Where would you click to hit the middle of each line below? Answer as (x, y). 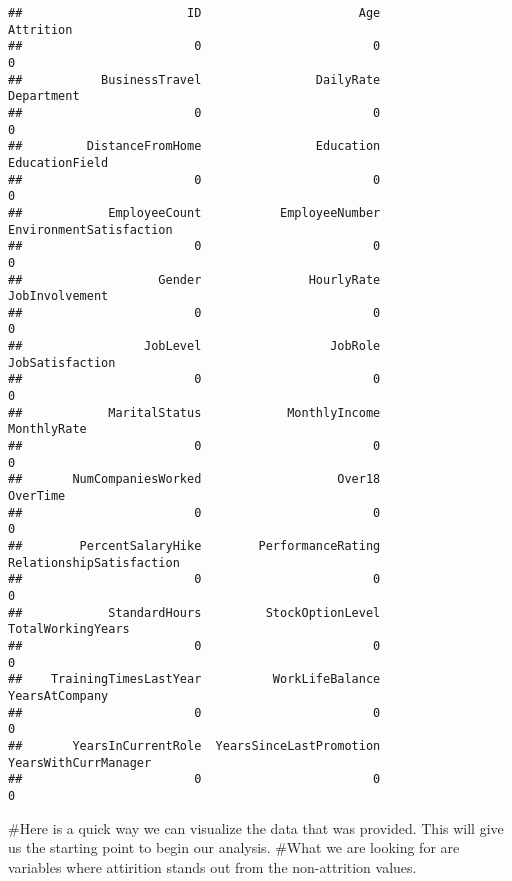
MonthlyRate (47, 429)
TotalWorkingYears (69, 629)
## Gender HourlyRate (194, 279)
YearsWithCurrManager (80, 762)
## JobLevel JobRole (194, 346)
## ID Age (194, 13)
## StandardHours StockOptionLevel (194, 612)
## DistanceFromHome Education (194, 146)
